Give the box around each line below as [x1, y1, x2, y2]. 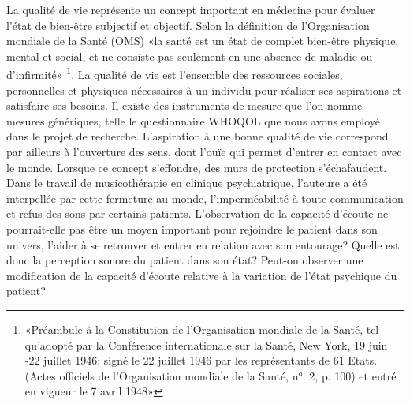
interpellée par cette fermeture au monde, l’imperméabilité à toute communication [6, 189, 404, 206]
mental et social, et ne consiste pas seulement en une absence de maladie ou [6, 47, 373, 64]
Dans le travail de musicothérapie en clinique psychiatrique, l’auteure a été [6, 174, 367, 191]
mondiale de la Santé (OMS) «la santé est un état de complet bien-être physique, [6, 32, 399, 49]
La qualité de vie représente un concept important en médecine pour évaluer [6, 2, 375, 17]
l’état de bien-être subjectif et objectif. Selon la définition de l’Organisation [6, 17, 370, 33]
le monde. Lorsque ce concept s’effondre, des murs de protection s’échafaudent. [6, 159, 387, 175]
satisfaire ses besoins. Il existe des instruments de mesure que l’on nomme [6, 97, 363, 114]
